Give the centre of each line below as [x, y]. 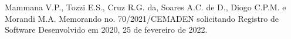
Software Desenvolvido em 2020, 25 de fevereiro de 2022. [106, 30]
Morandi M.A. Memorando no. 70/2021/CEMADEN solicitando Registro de [142, 18]
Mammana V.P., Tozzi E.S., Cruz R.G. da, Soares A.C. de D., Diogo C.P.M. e [145, 7]
